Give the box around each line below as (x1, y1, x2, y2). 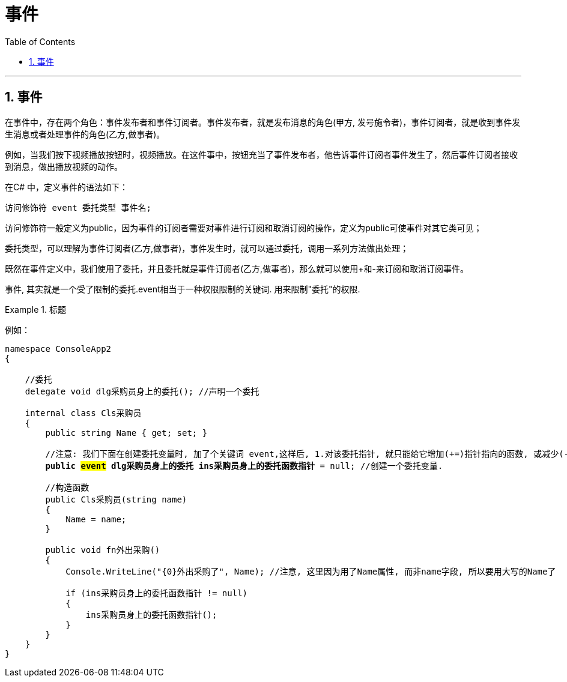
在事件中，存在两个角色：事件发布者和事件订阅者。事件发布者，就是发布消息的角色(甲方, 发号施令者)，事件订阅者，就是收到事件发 (5, 116, 521, 127)
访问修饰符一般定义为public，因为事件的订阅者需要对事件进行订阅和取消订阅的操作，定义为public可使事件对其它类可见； (5, 222, 482, 233)
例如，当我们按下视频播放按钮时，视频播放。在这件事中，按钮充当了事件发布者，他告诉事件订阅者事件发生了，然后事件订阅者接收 (5, 149, 518, 160)
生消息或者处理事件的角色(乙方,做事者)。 (5, 128, 165, 139)
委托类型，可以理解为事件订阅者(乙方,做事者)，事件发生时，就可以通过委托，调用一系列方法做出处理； (5, 243, 409, 253)
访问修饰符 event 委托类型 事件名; (5, 202, 151, 213)
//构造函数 (45, 482, 89, 492)
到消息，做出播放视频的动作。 (5, 161, 123, 172)
